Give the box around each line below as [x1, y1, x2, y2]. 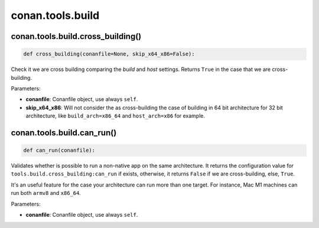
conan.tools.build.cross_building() [11, 31, 142, 41]
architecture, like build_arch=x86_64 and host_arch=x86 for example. [25, 112, 206, 119]
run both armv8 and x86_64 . [11, 190, 81, 197]
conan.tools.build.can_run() [11, 128, 117, 138]
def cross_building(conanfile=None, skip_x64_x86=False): [23, 51, 195, 57]
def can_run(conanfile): [23, 147, 96, 154]
